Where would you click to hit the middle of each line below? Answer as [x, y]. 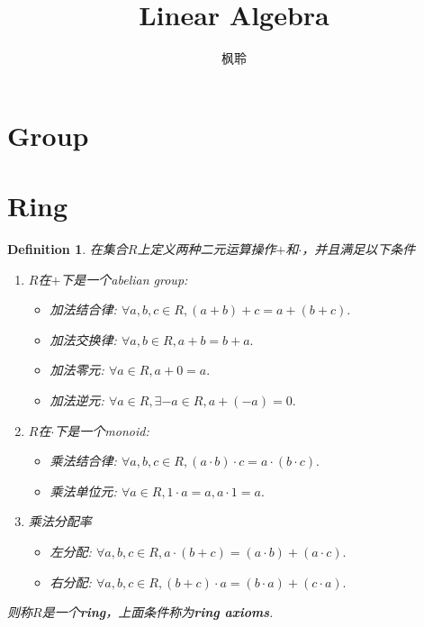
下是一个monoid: [102, 430]
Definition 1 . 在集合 [68, 249]
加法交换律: [83, 339]
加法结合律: [83, 309]
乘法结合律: [83, 461]
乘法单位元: [83, 491]
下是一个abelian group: [124, 279]
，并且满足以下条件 [359, 249]
